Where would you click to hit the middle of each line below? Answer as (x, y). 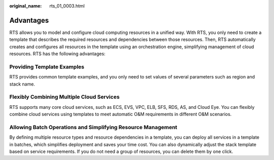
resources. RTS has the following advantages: (58, 54)
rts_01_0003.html (67, 6)
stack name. (22, 84)
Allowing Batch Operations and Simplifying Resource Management (93, 127)
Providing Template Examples (47, 67)
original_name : (26, 6)
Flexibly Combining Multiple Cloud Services (64, 97)
